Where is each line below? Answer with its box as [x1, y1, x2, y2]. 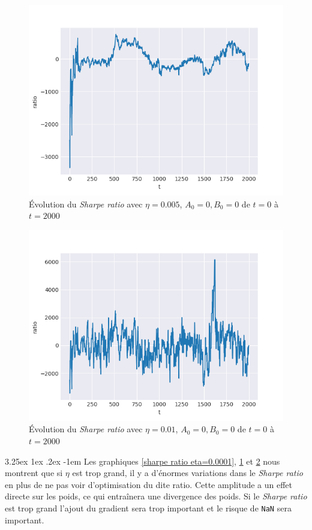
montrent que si [5, 466, 63, 479]
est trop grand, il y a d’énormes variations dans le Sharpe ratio [72, 466, 303, 479]
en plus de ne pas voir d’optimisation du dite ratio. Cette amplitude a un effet [5, 478, 293, 490]
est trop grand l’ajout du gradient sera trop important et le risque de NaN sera [5, 501, 292, 514]
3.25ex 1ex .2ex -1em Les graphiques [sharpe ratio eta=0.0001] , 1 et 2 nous [5, 454, 280, 467]
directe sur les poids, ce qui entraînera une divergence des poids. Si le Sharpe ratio [5, 490, 307, 502]
